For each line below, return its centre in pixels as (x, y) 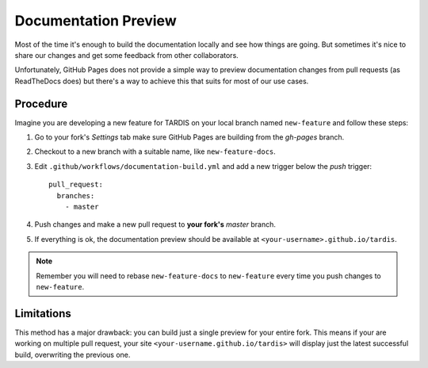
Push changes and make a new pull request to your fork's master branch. (155, 224)
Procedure (41, 103)
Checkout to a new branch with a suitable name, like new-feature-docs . (155, 151)
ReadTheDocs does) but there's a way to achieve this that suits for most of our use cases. (162, 81)
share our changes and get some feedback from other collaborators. (127, 55)
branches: (76, 195)
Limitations (43, 313)
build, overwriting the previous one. (73, 355)
